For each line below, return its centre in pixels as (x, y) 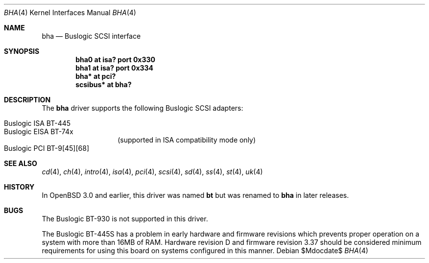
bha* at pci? (96, 76)
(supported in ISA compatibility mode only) (187, 140)
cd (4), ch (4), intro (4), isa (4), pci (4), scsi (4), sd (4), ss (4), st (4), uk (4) (152, 172)
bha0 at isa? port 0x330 (115, 60)
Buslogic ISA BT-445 (37, 123)
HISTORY (19, 187)
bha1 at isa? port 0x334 (115, 68)
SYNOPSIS (22, 51)
